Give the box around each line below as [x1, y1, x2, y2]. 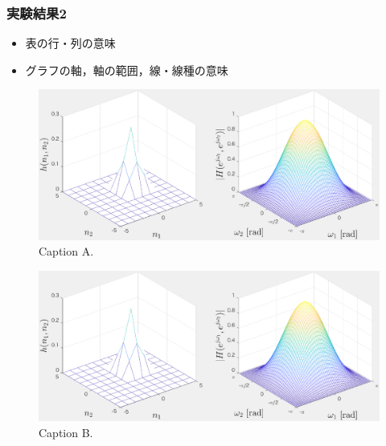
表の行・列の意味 [25, 35, 116, 51]
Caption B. [39, 423, 93, 440]
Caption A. [39, 243, 94, 260]
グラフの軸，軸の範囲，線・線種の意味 [25, 61, 228, 78]
